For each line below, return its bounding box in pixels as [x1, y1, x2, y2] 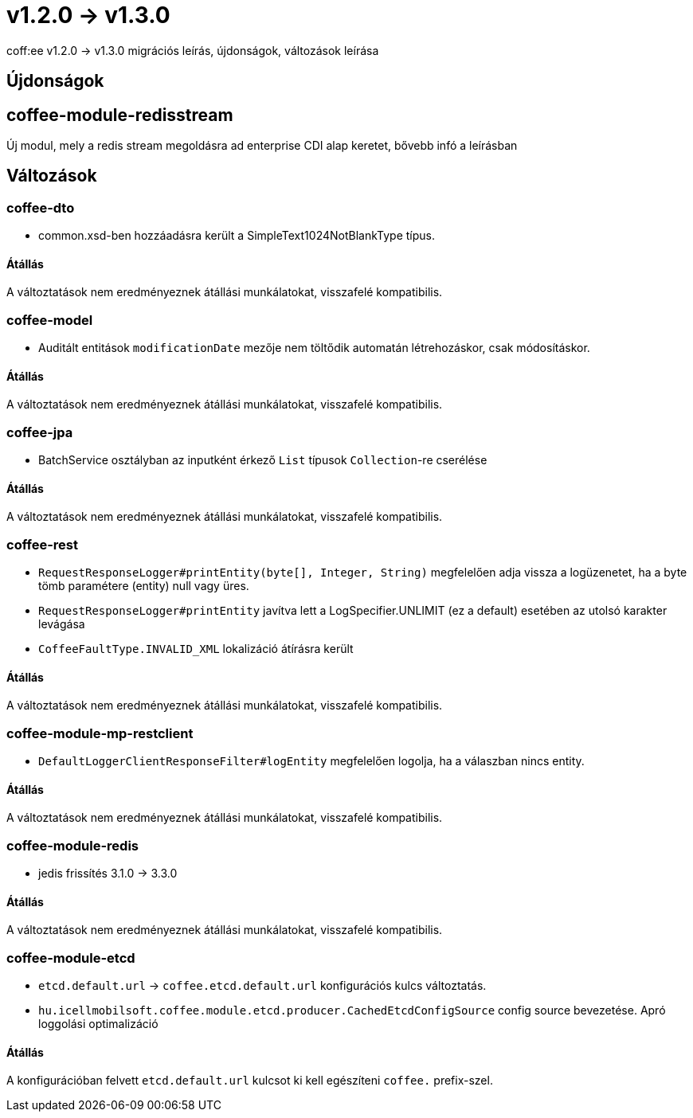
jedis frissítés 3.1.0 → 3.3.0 [38, 866, 178, 881]
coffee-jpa [6, 424, 73, 440]
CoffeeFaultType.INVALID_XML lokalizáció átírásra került [38, 642, 354, 656]
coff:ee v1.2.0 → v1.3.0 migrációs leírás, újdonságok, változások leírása [6, 43, 379, 57]
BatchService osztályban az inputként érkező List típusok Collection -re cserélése [38, 453, 487, 467]
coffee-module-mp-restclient [6, 725, 194, 741]
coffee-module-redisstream [6, 104, 233, 125]
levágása [38, 617, 85, 631]
